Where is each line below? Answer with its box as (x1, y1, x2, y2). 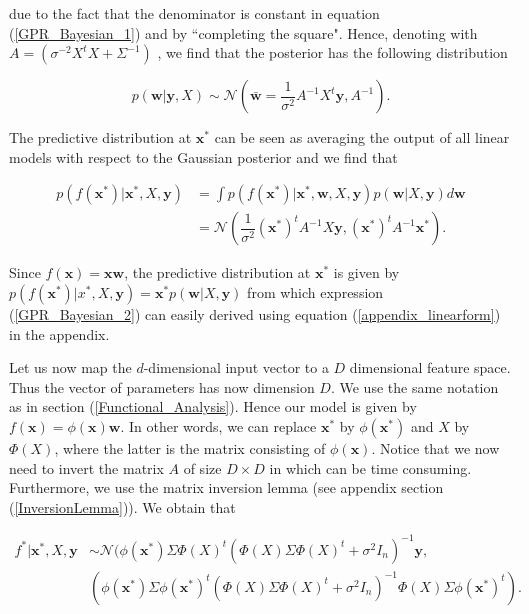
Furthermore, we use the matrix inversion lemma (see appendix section (9, 477, 444, 498)
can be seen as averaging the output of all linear (214, 127, 510, 148)
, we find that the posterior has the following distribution (157, 42, 508, 63)
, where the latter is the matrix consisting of (54, 438, 326, 458)
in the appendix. (9, 323, 110, 344)
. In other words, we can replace (120, 416, 317, 436)
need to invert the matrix (9, 457, 164, 478)
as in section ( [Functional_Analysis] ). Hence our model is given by (9, 396, 417, 417)
